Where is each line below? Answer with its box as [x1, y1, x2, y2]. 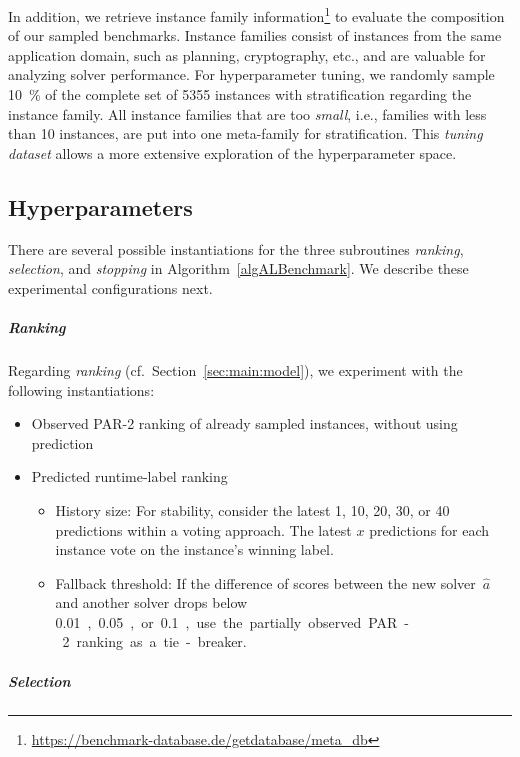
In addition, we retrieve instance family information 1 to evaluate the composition [8, 3, 505, 26]
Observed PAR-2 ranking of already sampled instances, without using [31, 413, 458, 434]
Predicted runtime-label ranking [31, 466, 228, 487]
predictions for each [369, 519, 490, 540]
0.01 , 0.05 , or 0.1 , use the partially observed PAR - [55, 611, 410, 632]
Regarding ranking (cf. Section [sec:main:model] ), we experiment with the [8, 359, 463, 380]
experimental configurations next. [8, 277, 213, 298]
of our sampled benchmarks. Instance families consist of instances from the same [8, 25, 502, 46]
